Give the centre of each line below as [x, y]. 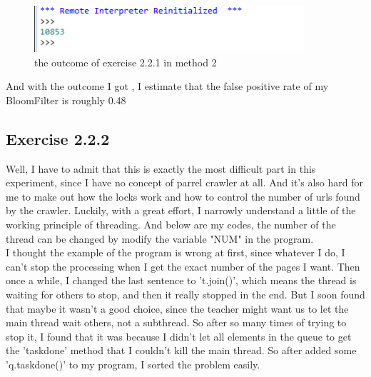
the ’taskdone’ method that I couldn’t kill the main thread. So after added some [181, 350]
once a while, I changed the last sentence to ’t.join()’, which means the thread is [181, 280]
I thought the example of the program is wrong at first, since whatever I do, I [176, 252]
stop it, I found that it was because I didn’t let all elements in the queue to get [179, 336]
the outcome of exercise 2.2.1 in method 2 [126, 62]
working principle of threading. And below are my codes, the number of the [171, 225]
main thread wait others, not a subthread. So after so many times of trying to [176, 322]
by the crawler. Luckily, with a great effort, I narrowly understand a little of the [181, 210]
